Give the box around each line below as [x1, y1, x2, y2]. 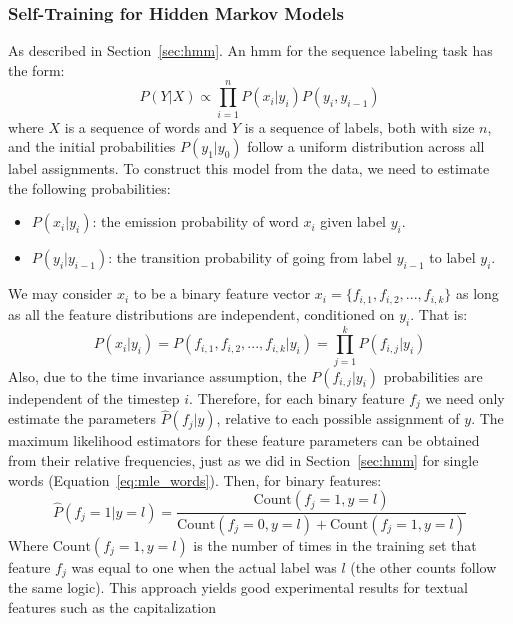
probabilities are [383, 365, 483, 386]
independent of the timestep [8, 387, 180, 408]
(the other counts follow [350, 557, 497, 578]
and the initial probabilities [8, 136, 176, 157]
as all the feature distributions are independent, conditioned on [8, 303, 395, 324]
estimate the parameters [8, 408, 156, 429]
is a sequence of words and [64, 116, 228, 137]
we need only [425, 387, 505, 408]
